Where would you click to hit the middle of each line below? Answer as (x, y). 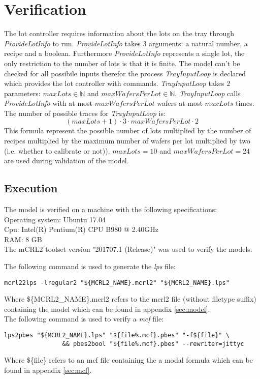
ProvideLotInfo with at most (48, 103)
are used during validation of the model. (67, 161)
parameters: (22, 93)
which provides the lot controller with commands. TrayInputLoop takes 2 (117, 83)
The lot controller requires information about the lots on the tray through (119, 33)
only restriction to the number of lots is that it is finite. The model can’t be (122, 63)
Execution (31, 188)
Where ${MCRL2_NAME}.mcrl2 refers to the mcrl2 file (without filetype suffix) (130, 299)
